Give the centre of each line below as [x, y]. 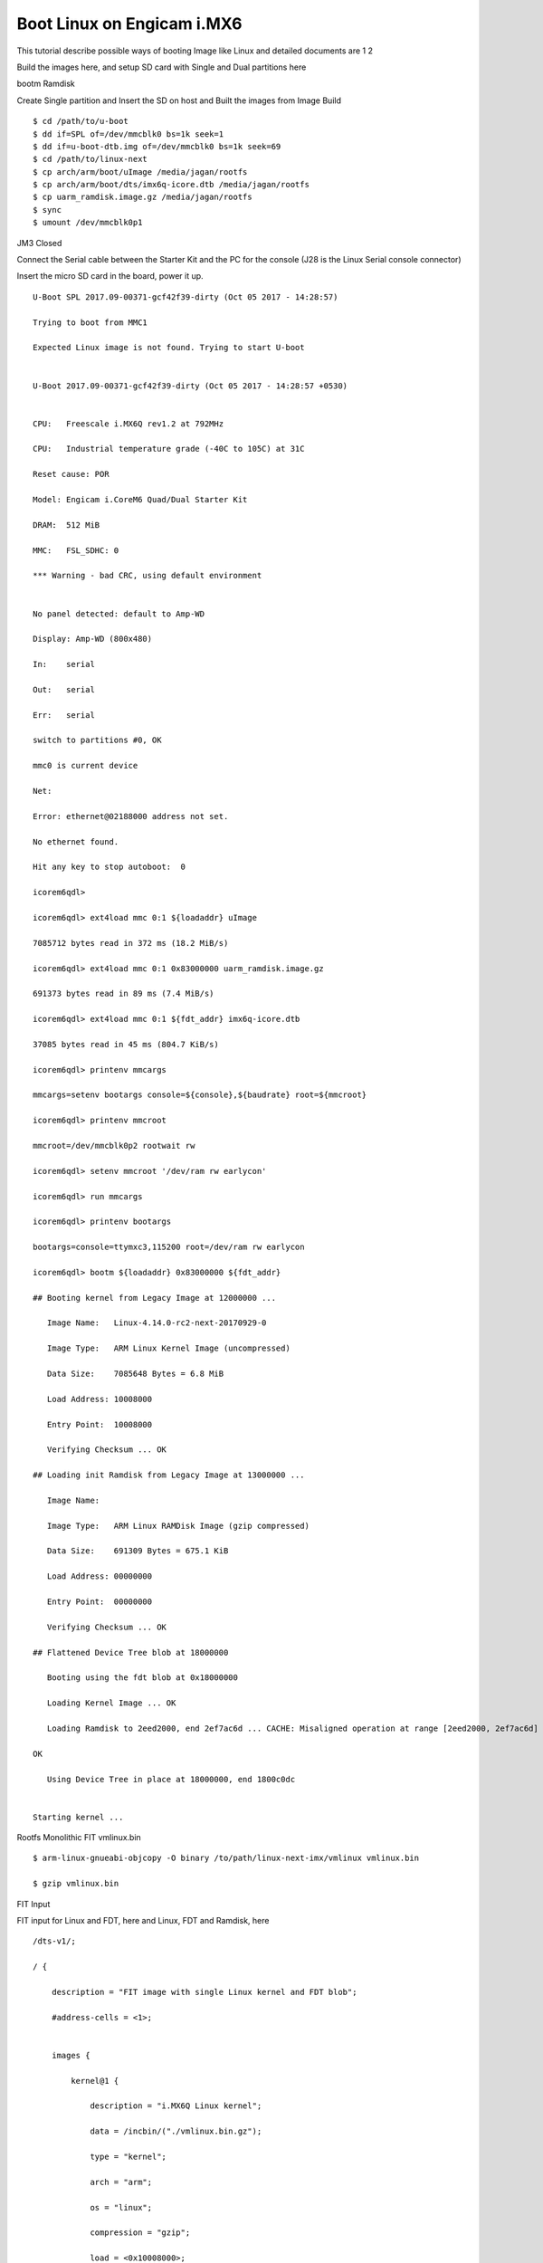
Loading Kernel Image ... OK [111, 1703]
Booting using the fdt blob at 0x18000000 [143, 1678]
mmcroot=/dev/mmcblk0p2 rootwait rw [114, 1146]
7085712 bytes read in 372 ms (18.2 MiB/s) [131, 943]
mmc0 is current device [86, 766]
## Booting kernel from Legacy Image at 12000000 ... [154, 1298]
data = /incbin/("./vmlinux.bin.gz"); [176, 2131]
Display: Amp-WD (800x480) [93, 639]
